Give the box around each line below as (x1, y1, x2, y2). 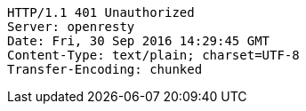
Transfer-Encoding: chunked (7, 62, 203, 76)
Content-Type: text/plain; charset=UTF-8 (7, 48, 300, 62)
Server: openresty (7, 20, 135, 34)
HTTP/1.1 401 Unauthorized (7, 5, 195, 20)
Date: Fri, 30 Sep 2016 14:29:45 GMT (7, 34, 270, 48)
